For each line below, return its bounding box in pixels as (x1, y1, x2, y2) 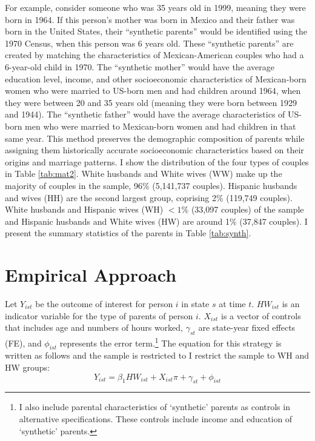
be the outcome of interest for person (35, 297, 173, 310)
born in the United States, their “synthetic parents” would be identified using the (5, 25, 308, 38)
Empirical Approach (5, 262, 177, 287)
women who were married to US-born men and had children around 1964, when (5, 84, 301, 97)
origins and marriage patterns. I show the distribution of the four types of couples (5, 155, 309, 168)
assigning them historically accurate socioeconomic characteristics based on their (5, 144, 304, 156)
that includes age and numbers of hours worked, (5, 321, 183, 334)
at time (219, 297, 246, 310)
